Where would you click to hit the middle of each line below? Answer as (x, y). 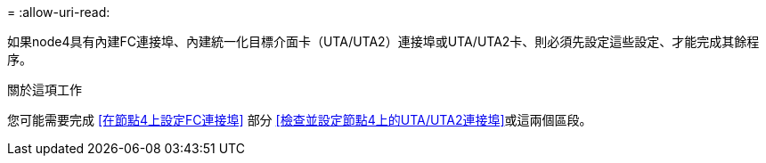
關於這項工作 (45, 90)
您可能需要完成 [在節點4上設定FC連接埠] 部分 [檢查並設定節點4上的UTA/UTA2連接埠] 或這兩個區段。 (300, 120)
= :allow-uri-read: (59, 12)
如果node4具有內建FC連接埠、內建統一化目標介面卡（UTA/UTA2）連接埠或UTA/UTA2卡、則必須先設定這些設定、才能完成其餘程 (383, 41)
